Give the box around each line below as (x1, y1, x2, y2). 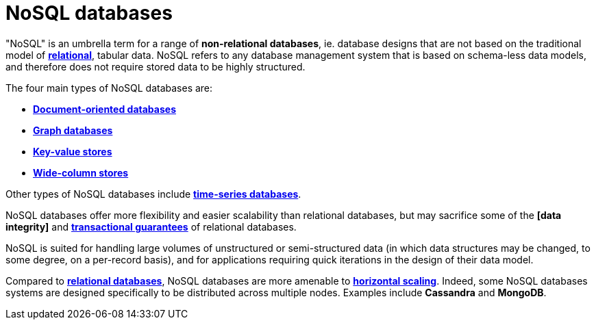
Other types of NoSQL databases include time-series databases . (5, 187, 301, 200)
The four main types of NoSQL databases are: (5, 81, 213, 94)
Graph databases (33, 124, 113, 136)
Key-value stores (33, 145, 112, 157)
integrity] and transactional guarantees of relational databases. (5, 220, 297, 233)
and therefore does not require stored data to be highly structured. (5, 60, 306, 73)
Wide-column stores (33, 166, 129, 179)
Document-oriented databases (33, 103, 176, 115)
